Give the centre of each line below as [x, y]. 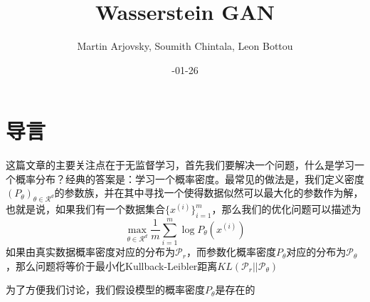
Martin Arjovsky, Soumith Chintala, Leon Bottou [185, 46]
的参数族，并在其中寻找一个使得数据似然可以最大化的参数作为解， [209, 193]
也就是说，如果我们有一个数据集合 [85, 209]
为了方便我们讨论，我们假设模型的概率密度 [105, 290]
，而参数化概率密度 [231, 252]
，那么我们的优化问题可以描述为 [286, 209]
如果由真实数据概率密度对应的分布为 [90, 252]
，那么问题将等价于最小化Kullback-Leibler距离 [112, 265]
